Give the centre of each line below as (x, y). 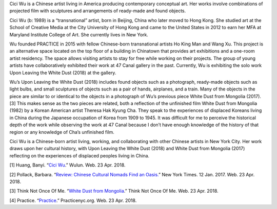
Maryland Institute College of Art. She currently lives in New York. (79, 34)
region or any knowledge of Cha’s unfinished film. (62, 132)
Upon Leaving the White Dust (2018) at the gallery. (63, 73)
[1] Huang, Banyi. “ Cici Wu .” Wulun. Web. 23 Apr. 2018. (67, 165)
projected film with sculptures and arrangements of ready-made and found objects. (98, 11)
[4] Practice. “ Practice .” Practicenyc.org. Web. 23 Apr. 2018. (73, 200)
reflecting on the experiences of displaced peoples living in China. (80, 155)
